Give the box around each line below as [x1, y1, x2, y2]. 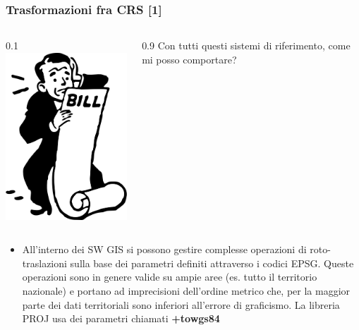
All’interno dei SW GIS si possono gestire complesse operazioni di [22, 242, 307, 257]
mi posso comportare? [142, 51, 237, 66]
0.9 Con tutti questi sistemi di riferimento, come [142, 38, 351, 53]
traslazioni [22, 255, 67, 270]
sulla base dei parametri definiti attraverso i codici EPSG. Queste [70, 255, 354, 270]
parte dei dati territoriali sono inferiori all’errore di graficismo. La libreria [22, 297, 340, 312]
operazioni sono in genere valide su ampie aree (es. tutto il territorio [22, 269, 317, 284]
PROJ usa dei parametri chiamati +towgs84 [22, 311, 220, 326]
